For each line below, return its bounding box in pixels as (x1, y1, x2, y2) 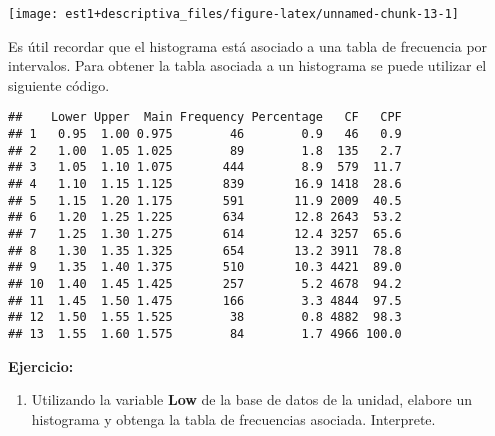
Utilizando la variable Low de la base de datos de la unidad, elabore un (31, 389, 473, 410)
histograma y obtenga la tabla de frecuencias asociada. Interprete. (31, 408, 436, 429)
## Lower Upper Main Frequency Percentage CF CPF (8, 110, 402, 125)
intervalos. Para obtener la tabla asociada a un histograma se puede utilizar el (8, 55, 487, 76)
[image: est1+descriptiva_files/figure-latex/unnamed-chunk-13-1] (8, 7, 460, 21)
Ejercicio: (8, 355, 74, 376)
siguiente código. (8, 74, 110, 95)
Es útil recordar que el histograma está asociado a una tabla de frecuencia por (8, 35, 488, 56)
